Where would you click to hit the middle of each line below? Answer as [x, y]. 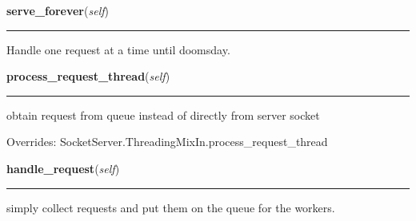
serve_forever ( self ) [58, 10]
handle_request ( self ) [63, 168]
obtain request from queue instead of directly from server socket [163, 114]
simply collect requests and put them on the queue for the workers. [171, 207]
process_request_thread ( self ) [88, 76]
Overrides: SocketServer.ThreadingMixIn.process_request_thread [167, 142]
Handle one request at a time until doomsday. [118, 49]
